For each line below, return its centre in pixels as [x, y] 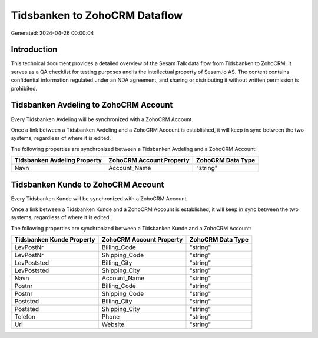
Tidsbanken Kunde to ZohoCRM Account [87, 184]
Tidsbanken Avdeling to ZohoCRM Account [92, 105]
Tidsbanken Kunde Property [55, 240]
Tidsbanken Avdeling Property [58, 160]
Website [113, 324]
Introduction [34, 50]
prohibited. [24, 88]
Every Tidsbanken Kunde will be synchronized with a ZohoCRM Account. [100, 198]
